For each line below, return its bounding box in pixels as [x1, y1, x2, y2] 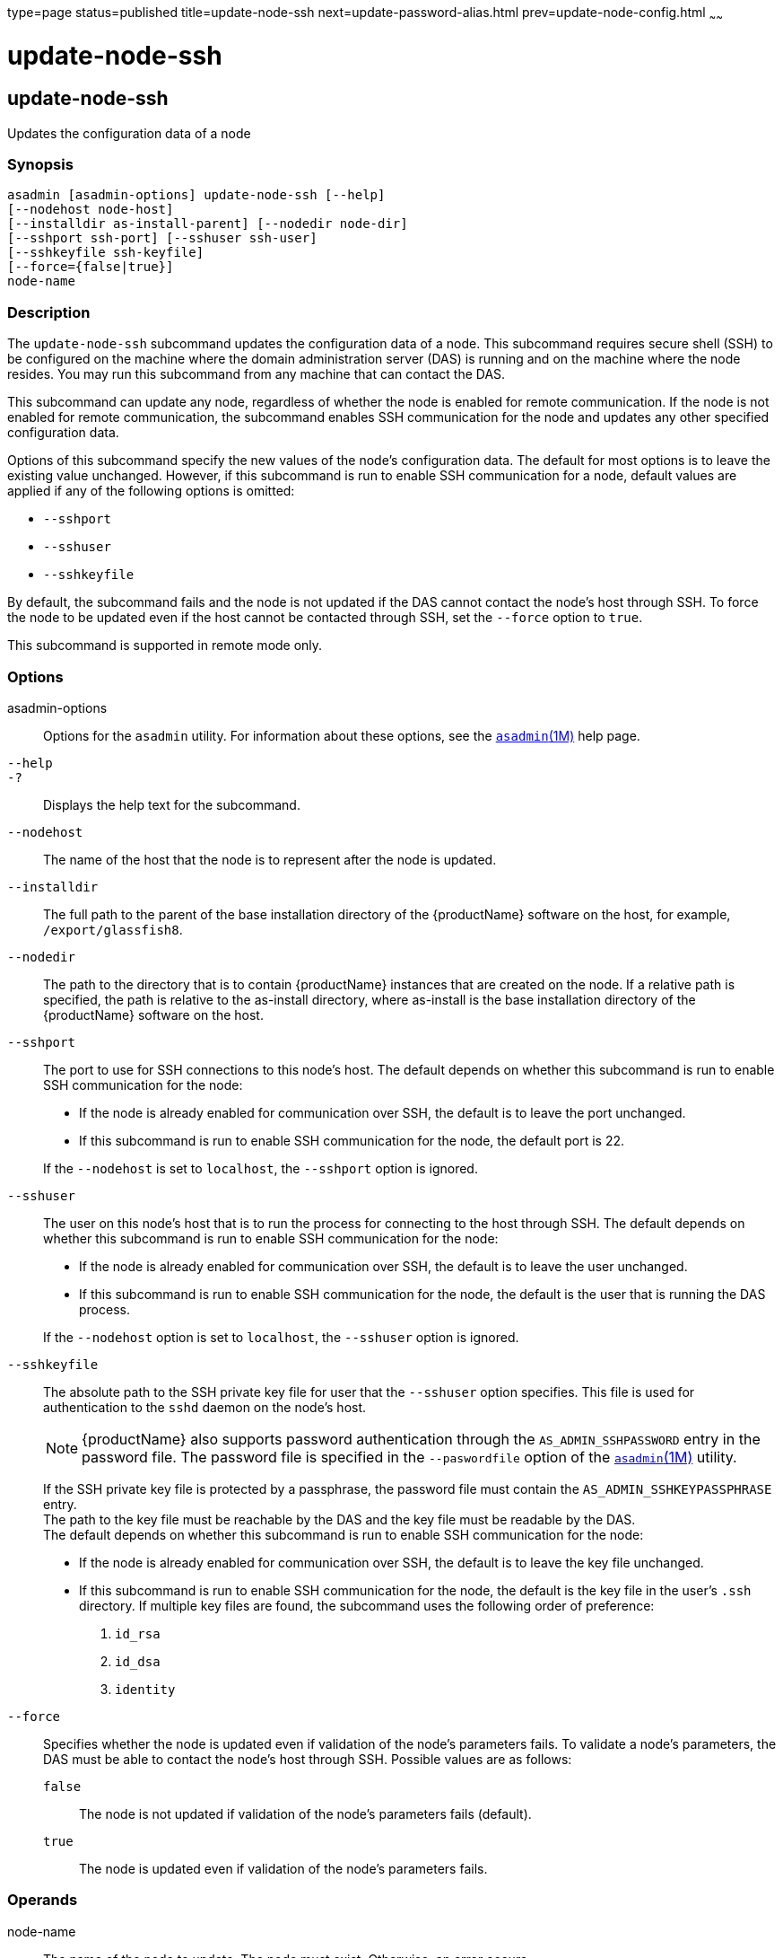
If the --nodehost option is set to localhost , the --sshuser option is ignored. [43, 1329, 519, 1345]
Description [7, 303, 91, 321]
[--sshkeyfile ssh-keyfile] [7, 245, 204, 260]
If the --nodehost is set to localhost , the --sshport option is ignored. [43, 1160, 478, 1176]
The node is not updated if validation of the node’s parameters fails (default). [79, 1805, 532, 1822]
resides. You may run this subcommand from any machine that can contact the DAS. [7, 366, 506, 382]
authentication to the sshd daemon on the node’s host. [43, 1399, 367, 1415]
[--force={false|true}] [7, 259, 174, 275]
